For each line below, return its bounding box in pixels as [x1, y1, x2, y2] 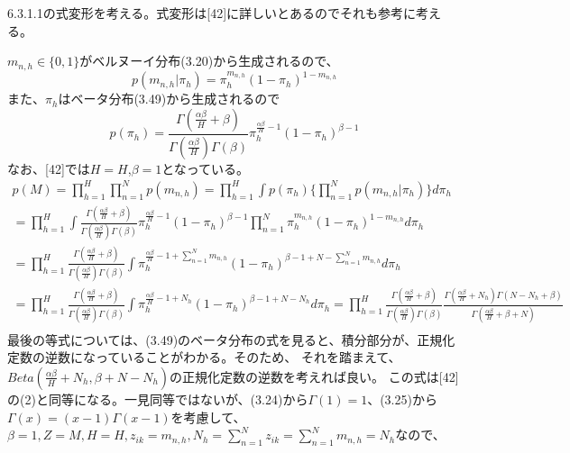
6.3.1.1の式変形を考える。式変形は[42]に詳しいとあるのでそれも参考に [7, 4, 417, 22]
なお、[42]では [7, 159, 90, 177]
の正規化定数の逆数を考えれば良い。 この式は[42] [170, 367, 459, 385]
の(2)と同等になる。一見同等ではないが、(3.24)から [7, 389, 308, 408]
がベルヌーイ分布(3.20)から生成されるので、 [79, 51, 339, 70]
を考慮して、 [170, 407, 246, 426]
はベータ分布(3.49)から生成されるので [58, 89, 280, 108]
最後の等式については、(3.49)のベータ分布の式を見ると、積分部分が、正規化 [7, 330, 455, 349]
